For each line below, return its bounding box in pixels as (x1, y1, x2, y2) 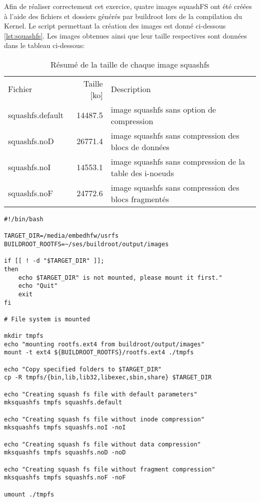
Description (110, 83, 151, 95)
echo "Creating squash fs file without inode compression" (4, 415, 204, 423)
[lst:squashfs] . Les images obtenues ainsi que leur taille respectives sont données (4, 30, 247, 41)
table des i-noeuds (110, 167, 174, 179)
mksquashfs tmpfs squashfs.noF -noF (4, 474, 126, 481)
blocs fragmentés (110, 193, 169, 205)
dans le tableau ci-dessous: (4, 40, 85, 51)
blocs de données (110, 141, 169, 153)
